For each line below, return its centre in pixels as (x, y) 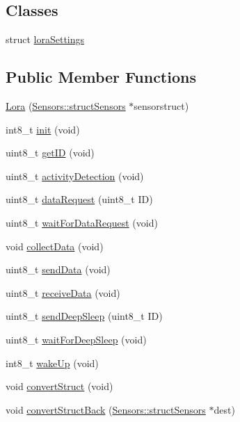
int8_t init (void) (43, 129)
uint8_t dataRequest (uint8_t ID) (79, 199)
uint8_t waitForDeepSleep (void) (76, 339)
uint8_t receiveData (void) (63, 292)
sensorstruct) (161, 106)
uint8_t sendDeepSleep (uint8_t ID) (84, 316)
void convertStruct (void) (59, 386)
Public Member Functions (101, 77)
